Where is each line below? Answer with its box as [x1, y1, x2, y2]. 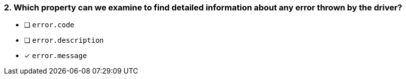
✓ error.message [24, 51, 87, 60]
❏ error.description [24, 36, 104, 45]
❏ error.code [24, 20, 74, 29]
